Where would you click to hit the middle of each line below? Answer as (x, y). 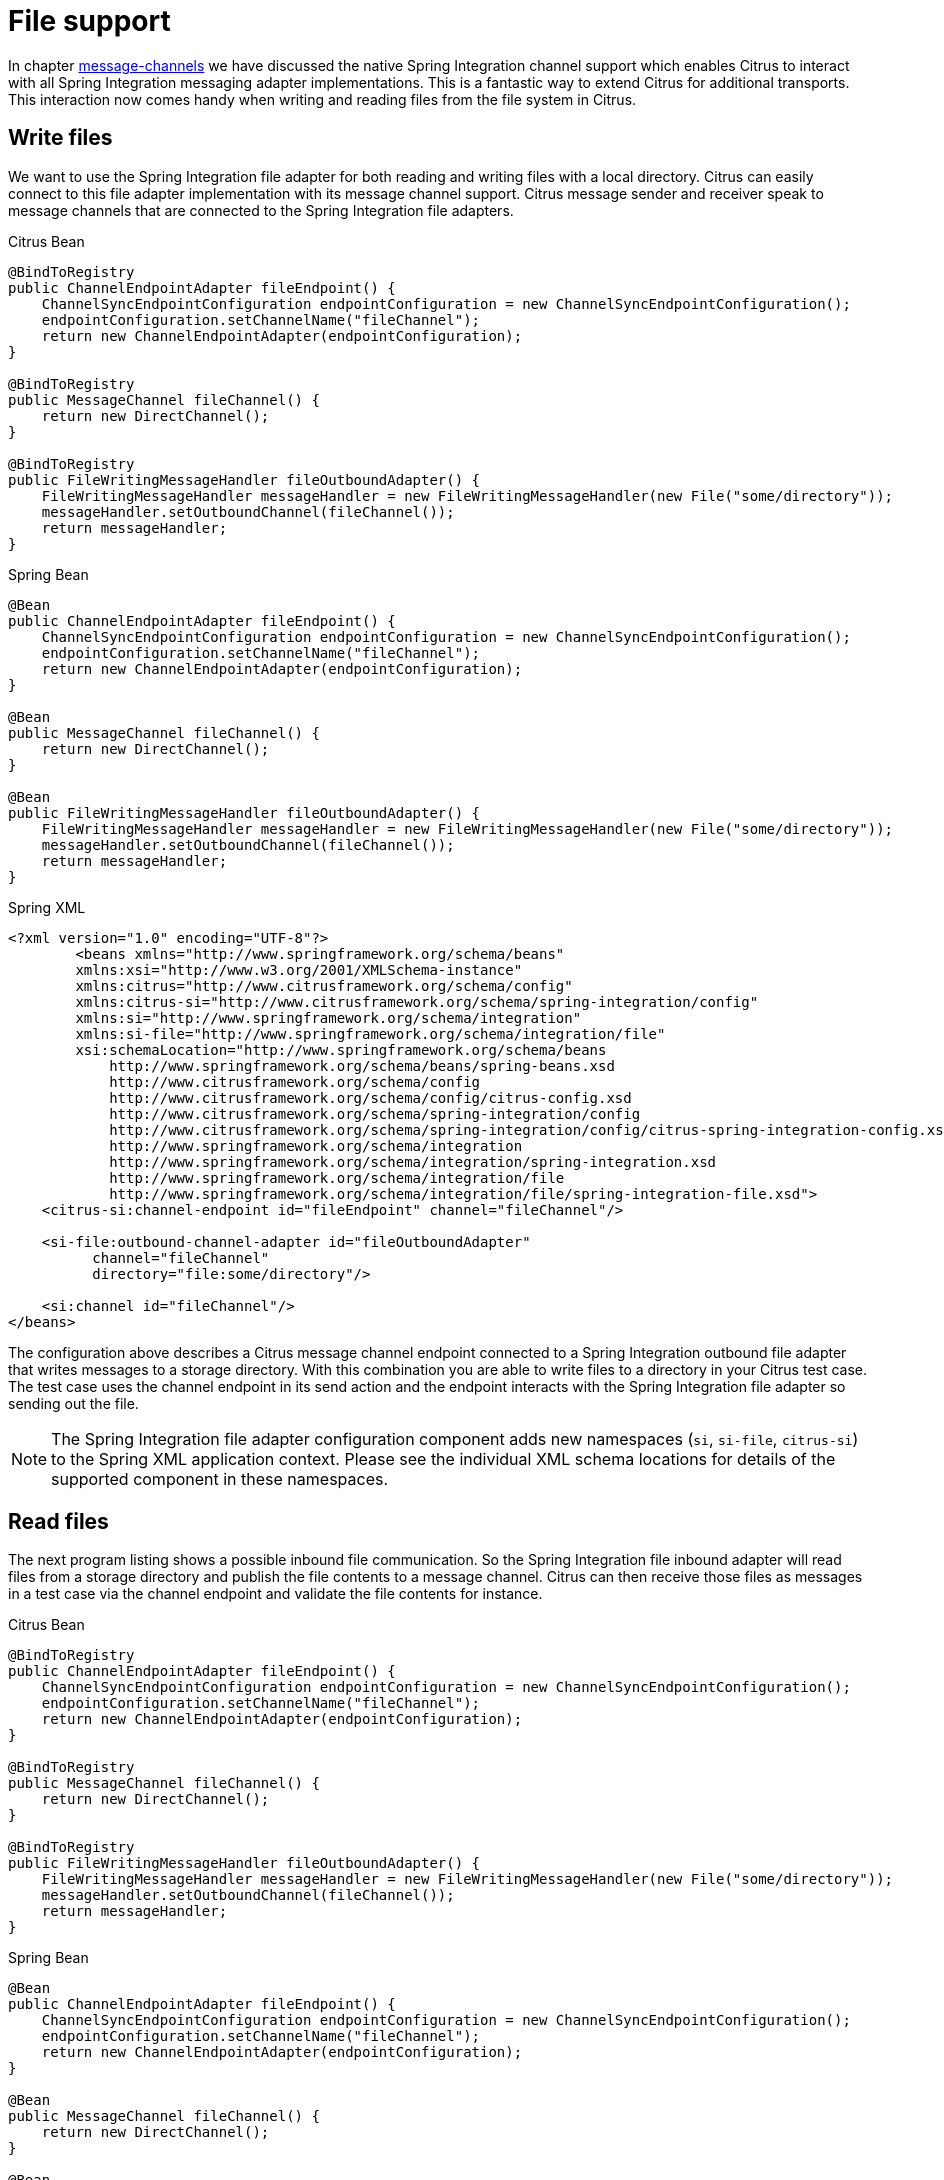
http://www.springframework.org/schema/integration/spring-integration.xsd (413, 1161)
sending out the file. (73, 1403)
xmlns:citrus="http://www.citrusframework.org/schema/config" (324, 985)
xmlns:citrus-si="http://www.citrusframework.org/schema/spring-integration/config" (417, 1001)
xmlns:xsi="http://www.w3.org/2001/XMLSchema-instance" (299, 969)
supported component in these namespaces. (220, 1478)
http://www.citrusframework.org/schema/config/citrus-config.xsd (370, 1097)
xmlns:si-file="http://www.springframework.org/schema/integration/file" (370, 1033)
